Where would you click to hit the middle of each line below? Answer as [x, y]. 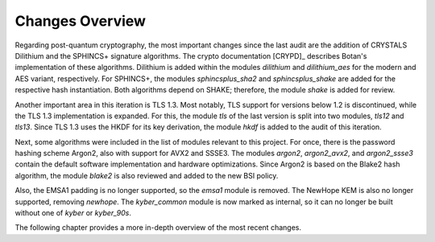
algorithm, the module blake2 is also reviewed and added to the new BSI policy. [147, 175]
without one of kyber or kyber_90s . [73, 213]
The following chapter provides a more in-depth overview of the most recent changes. [158, 228]
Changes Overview [81, 21]
